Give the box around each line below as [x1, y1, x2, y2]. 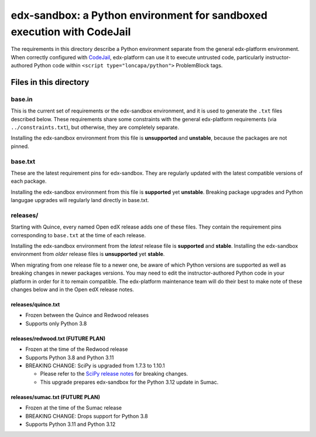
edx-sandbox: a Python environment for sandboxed [11, 9, 267, 22]
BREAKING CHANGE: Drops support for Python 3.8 [25, 412, 149, 419]
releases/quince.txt [11, 301, 60, 308]
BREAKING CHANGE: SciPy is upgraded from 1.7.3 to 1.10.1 [25, 362, 165, 369]
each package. [11, 177, 47, 185]
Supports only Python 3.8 [25, 320, 87, 327]
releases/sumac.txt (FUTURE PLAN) [11, 393, 101, 401]
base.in [11, 95, 33, 103]
